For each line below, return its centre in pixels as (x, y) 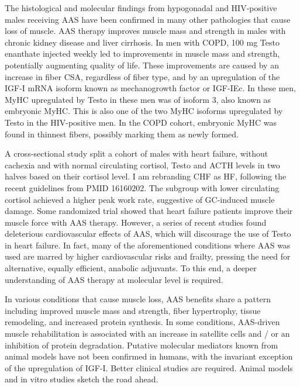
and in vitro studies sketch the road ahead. (82, 379)
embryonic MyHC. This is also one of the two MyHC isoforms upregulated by (144, 111)
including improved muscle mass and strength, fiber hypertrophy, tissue (133, 310)
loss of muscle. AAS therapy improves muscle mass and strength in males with (145, 31)
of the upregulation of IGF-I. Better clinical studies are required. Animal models (149, 367)
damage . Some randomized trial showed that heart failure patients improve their (149, 211)
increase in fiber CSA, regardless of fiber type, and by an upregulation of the (142, 76)
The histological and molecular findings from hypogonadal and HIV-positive (141, 8)
